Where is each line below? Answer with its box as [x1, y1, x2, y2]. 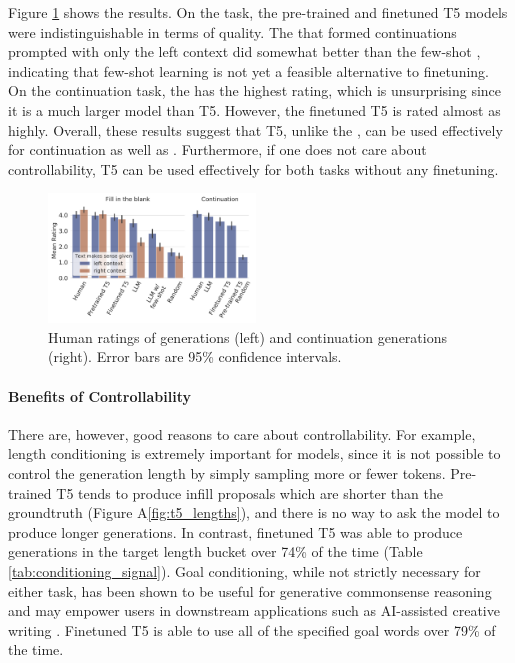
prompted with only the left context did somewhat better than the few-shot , [8, 41, 481, 62]
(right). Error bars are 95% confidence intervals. [48, 346, 342, 367]
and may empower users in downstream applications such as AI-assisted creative [8, 600, 500, 621]
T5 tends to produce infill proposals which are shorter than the [56, 482, 443, 503]
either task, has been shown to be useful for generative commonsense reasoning [8, 580, 492, 601]
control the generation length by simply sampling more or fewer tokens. [8, 462, 446, 483]
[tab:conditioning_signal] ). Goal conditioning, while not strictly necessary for [8, 560, 481, 581]
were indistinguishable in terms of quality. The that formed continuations [8, 21, 457, 42]
